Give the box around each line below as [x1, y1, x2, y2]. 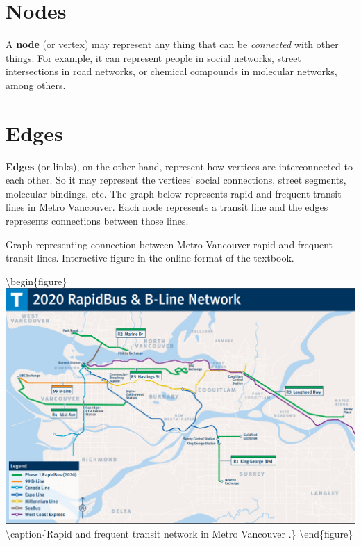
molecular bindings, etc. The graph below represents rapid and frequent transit [6, 186, 342, 200]
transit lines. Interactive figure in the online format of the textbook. [6, 250, 294, 265]
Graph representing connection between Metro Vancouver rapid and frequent [6, 236, 333, 251]
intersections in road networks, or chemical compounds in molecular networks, [6, 64, 337, 79]
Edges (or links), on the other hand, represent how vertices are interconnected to [6, 159, 353, 173]
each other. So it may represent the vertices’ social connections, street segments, [6, 172, 346, 187]
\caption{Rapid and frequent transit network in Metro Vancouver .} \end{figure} [6, 526, 353, 540]
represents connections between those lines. [6, 214, 189, 227]
